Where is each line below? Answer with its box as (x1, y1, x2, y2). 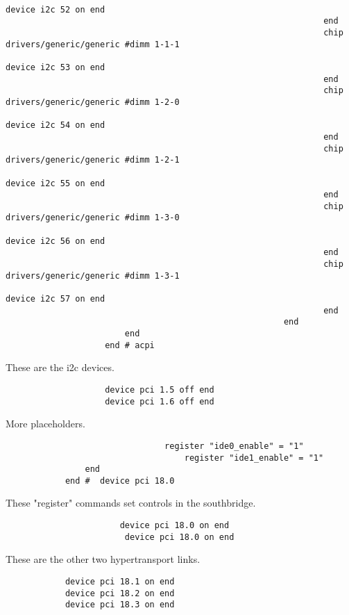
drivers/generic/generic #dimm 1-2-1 (6, 155, 180, 165)
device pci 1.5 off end (105, 384, 214, 395)
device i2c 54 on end (6, 120, 105, 131)
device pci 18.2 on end (65, 588, 175, 598)
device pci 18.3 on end (65, 600, 175, 610)
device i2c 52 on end (6, 4, 105, 15)
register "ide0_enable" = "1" (164, 441, 304, 451)
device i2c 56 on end (6, 236, 105, 246)
